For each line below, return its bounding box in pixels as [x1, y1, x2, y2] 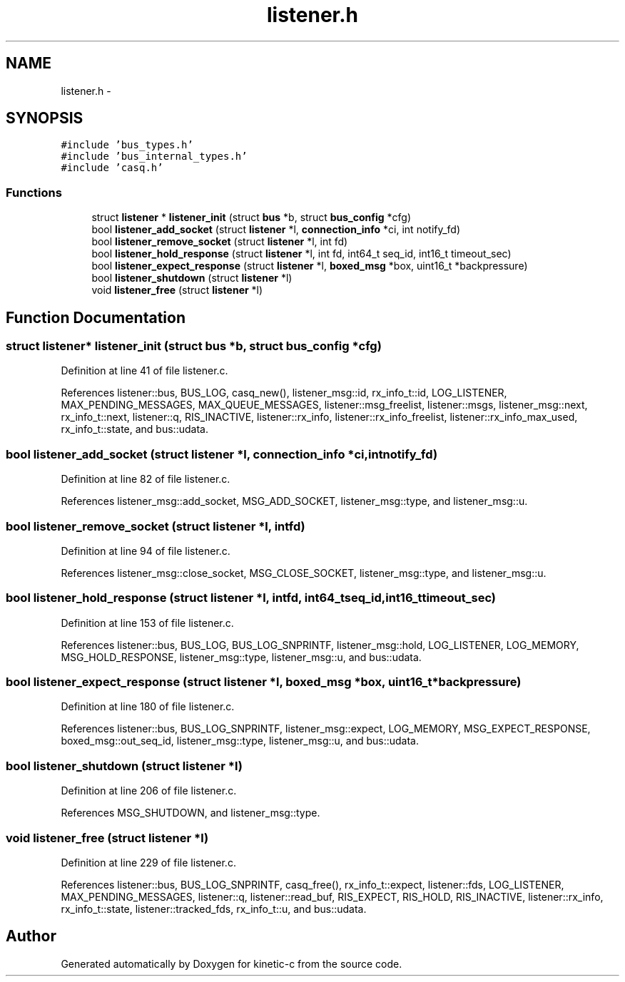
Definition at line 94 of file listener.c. [61, 544, 230, 557]
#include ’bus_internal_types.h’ [61, 150, 248, 163]
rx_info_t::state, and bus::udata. [61, 423, 208, 436]
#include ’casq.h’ [61, 162, 163, 174]
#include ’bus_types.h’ [61, 139, 193, 151]
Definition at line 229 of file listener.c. [61, 856, 236, 869]
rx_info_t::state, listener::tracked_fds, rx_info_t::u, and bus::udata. [61, 902, 367, 915]
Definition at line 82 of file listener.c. [61, 473, 230, 486]
